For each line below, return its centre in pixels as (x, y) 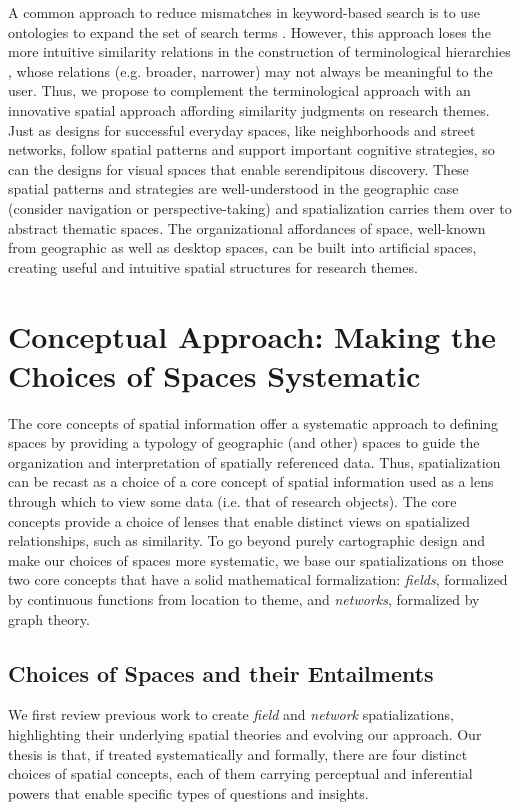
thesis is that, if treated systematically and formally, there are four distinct (238, 753)
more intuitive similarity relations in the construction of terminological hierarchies (259, 51)
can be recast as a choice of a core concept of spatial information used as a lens (251, 481)
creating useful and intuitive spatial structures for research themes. (213, 266)
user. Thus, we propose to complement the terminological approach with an (239, 90)
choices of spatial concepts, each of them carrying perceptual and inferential (240, 773)
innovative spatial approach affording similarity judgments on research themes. (249, 109)
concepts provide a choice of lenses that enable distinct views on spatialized (239, 520)
